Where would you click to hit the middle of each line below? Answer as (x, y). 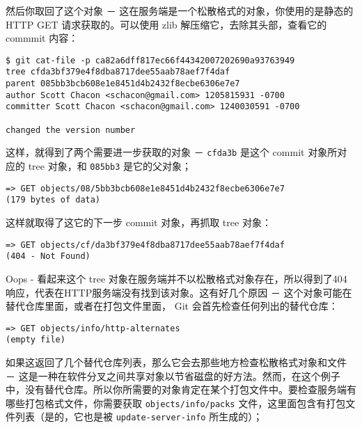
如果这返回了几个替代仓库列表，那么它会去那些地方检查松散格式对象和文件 (176, 362)
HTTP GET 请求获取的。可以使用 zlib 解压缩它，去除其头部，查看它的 (166, 24)
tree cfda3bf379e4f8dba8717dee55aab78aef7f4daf (118, 72)
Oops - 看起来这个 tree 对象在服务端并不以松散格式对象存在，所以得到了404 (176, 278)
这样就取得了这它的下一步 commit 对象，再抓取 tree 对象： (139, 222)
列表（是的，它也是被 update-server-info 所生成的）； (139, 417)
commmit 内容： (42, 38)
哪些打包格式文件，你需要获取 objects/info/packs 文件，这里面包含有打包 (176, 403)
